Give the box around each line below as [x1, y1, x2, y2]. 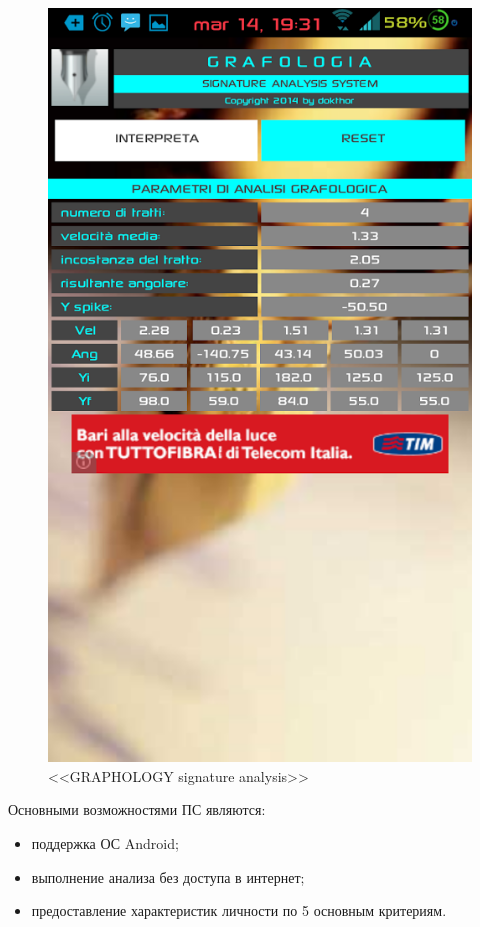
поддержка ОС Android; [31, 832, 179, 853]
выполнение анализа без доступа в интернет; [31, 866, 305, 887]
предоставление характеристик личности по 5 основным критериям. [31, 900, 447, 921]
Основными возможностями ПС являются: [8, 799, 266, 820]
